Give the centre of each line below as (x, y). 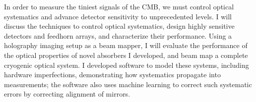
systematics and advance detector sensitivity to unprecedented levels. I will (118, 16)
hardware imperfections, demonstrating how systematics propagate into (112, 75)
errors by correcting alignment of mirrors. (67, 94)
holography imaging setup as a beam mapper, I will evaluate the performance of (126, 45)
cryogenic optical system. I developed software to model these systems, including (127, 65)
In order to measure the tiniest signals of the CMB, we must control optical (119, 6)
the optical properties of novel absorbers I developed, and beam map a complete (126, 55)
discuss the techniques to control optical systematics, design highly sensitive (119, 26)
